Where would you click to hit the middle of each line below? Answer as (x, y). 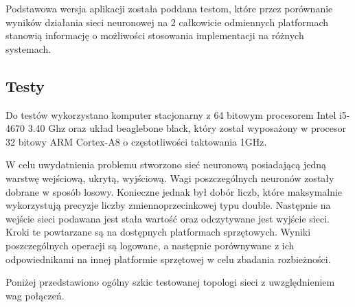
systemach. (28, 48)
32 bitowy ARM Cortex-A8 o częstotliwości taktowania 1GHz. (136, 141)
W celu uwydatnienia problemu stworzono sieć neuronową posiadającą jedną (166, 164)
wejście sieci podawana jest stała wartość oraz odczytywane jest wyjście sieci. (168, 218)
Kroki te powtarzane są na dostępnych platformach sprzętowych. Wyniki (158, 232)
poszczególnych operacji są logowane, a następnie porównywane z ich (150, 245)
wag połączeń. (35, 295)
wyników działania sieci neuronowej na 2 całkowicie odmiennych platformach (167, 22)
